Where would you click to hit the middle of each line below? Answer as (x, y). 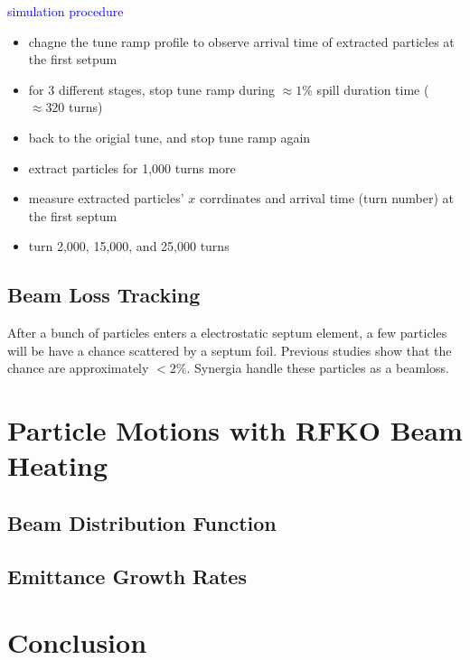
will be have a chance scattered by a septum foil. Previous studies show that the (230, 350)
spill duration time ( (373, 89)
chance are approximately (78, 368)
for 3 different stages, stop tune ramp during (152, 89)
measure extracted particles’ (106, 198)
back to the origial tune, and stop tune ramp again (169, 137)
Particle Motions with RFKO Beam (235, 430)
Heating (58, 465)
